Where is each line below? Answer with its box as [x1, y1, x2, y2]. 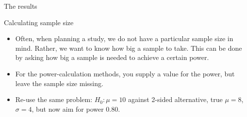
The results [4, 1, 37, 11]
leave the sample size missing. [15, 78, 103, 88]
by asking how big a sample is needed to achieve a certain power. [15, 52, 209, 62]
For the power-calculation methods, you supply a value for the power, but [15, 68, 235, 78]
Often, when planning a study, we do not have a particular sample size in [15, 33, 233, 44]
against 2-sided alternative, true [128, 94, 223, 104]
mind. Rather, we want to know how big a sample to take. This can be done [15, 43, 242, 53]
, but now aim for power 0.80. [32, 103, 120, 114]
